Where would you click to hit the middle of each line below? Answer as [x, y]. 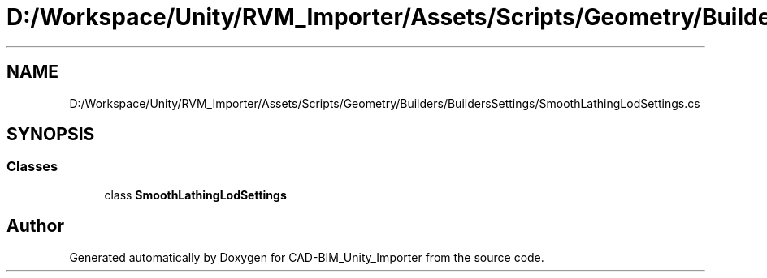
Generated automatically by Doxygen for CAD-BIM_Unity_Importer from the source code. [307, 257]
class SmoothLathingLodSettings [195, 195]
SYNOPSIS [51, 135]
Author [35, 226]
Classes [32, 167]
